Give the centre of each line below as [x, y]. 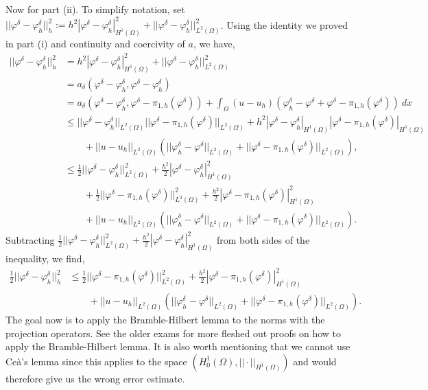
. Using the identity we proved [284, 24]
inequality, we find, [45, 258]
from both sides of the [263, 239]
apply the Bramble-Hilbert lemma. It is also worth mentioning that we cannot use [178, 346]
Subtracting [30, 239]
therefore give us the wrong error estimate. [95, 378]
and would [315, 361]
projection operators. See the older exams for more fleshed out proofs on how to [174, 333]
